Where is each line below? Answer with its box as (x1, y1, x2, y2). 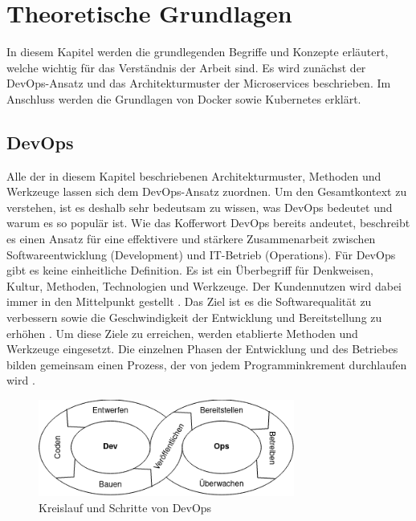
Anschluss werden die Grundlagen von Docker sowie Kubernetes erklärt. (6, 90, 361, 107)
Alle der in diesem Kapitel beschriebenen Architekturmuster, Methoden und (6, 167, 381, 184)
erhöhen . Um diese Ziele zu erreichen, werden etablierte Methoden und (6, 324, 358, 341)
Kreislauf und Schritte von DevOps (39, 499, 212, 516)
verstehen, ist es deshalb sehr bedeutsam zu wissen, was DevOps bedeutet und (6, 198, 393, 215)
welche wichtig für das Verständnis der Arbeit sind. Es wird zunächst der (6, 59, 366, 75)
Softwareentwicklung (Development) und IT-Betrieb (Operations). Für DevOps (6, 246, 396, 263)
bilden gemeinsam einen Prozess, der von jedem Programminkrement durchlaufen (6, 356, 407, 372)
